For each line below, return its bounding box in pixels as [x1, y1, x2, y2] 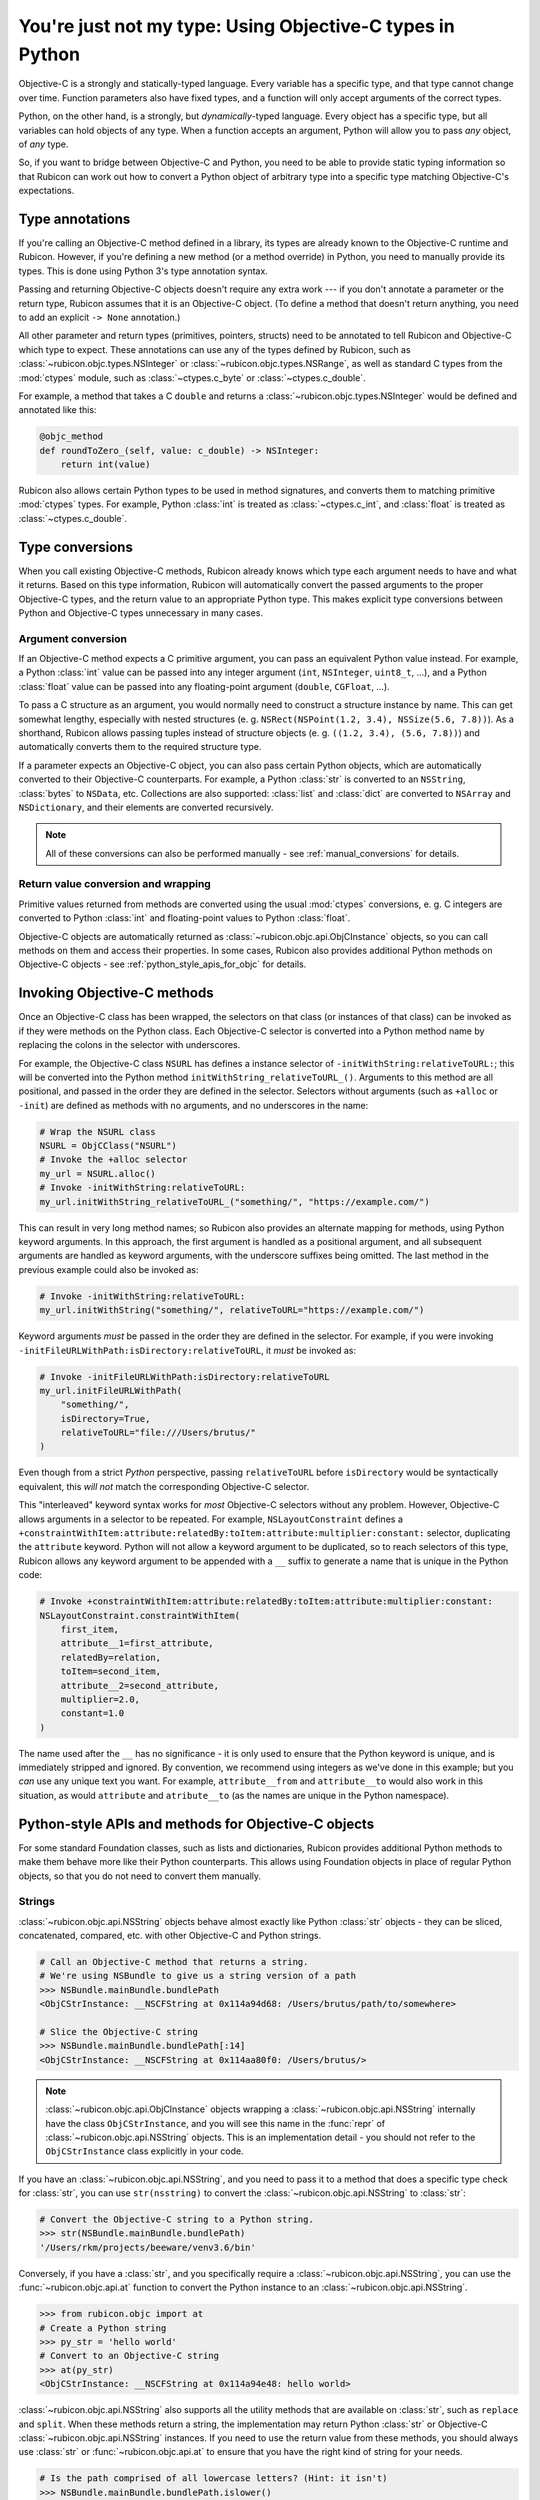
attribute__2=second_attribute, [60, 1680, 220, 1691]
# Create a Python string [39, 2322, 167, 2334]
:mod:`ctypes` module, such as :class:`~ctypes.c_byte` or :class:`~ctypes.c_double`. [18, 371, 366, 384]
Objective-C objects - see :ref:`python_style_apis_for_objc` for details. [18, 958, 307, 970]
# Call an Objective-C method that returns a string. [39, 1956, 309, 1968]
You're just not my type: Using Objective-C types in [18, 15, 455, 37]
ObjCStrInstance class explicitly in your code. [45, 2145, 244, 2157]
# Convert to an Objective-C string [39, 2350, 220, 2362]
